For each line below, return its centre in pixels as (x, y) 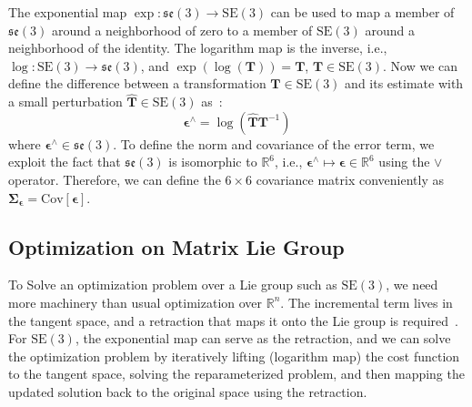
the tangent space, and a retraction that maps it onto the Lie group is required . (233, 320)
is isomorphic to (213, 162)
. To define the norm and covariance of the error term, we (274, 143)
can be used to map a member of (362, 12)
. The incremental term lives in (367, 302)
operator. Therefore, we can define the (115, 179)
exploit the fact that (65, 162)
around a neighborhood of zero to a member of (182, 30)
